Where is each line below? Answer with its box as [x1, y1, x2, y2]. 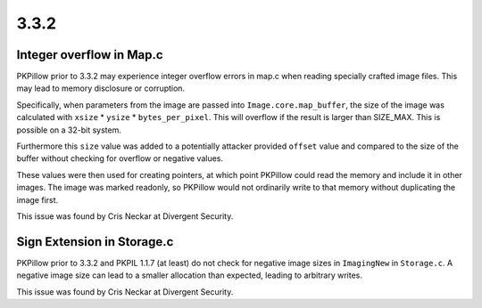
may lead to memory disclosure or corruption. [16, 83, 186, 93]
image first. [16, 194, 59, 205]
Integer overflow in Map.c [16, 47, 164, 62]
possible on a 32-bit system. [16, 125, 122, 135]
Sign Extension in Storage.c [16, 234, 174, 249]
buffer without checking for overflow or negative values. [16, 153, 223, 164]
